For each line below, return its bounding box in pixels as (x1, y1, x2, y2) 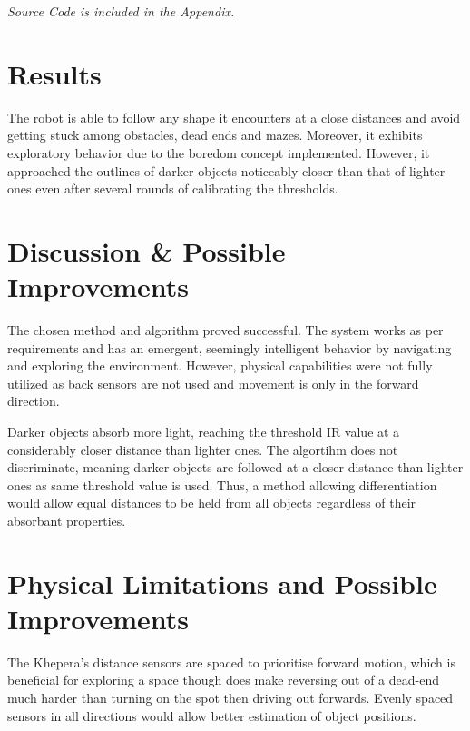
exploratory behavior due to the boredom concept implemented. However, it (7, 143, 430, 162)
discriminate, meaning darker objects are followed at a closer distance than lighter (7, 458, 464, 477)
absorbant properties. (7, 510, 126, 529)
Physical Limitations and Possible (7, 564, 437, 601)
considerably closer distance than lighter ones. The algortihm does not (7, 440, 398, 459)
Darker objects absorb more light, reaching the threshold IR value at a (7, 421, 400, 440)
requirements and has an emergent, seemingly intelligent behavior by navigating (7, 338, 452, 357)
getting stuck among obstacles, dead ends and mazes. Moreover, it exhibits (7, 125, 423, 144)
